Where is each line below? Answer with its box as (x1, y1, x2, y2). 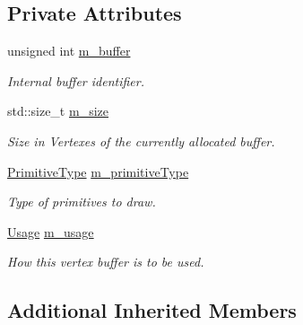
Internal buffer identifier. (7, 71, 145, 90)
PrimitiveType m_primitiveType (7, 162, 189, 180)
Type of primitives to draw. (7, 192, 156, 211)
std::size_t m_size (7, 101, 108, 120)
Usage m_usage (7, 222, 94, 241)
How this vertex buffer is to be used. (7, 252, 204, 271)
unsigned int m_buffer (7, 41, 131, 60)
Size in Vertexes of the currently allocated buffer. (7, 131, 275, 150)
